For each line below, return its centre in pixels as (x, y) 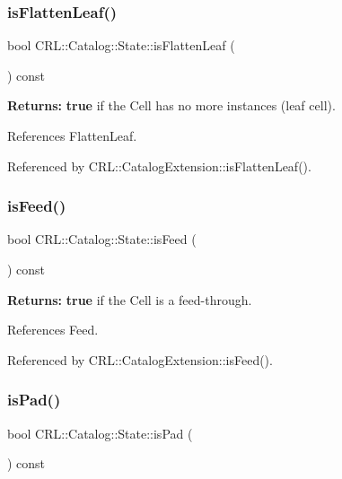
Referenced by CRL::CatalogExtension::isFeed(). (140, 359)
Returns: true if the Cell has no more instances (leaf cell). (171, 105)
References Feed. (53, 330)
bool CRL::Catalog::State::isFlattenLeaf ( (121, 45)
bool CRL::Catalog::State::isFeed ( (102, 239)
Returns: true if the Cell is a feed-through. (130, 299)
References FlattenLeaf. (72, 135)
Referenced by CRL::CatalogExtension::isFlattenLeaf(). (159, 165)
